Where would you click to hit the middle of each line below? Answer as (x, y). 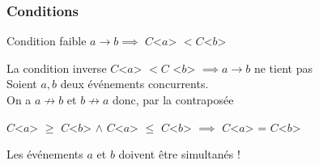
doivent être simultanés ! (179, 154)
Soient (22, 84)
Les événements (45, 154)
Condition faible (47, 41)
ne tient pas (283, 68)
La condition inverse (57, 68)
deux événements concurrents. (134, 84)
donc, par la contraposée (173, 99)
